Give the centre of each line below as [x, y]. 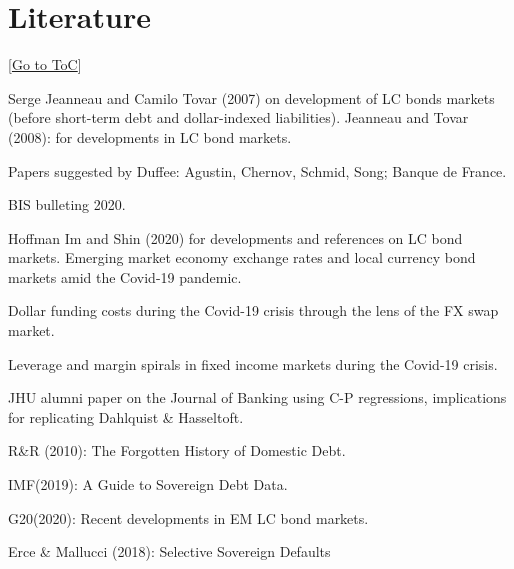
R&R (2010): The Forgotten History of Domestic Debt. [177, 450]
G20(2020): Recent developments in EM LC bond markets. [188, 517]
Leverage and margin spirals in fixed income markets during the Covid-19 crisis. [253, 363]
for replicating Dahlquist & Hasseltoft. [126, 416]
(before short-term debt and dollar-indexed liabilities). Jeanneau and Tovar [238, 117]
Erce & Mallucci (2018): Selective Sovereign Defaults [169, 551]
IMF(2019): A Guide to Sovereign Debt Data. [148, 484]
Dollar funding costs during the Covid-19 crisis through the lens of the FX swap [253, 310]
